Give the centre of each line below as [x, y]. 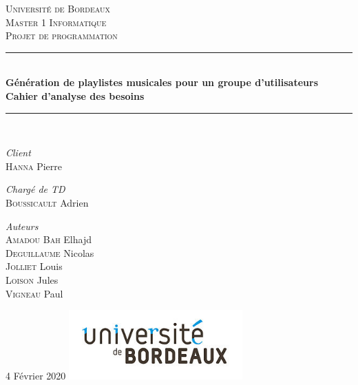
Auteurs [22, 226]
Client [18, 153]
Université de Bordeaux [58, 8]
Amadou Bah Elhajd [49, 239]
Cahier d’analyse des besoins [75, 95]
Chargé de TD [35, 189]
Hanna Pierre [34, 166]
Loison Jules [32, 279]
